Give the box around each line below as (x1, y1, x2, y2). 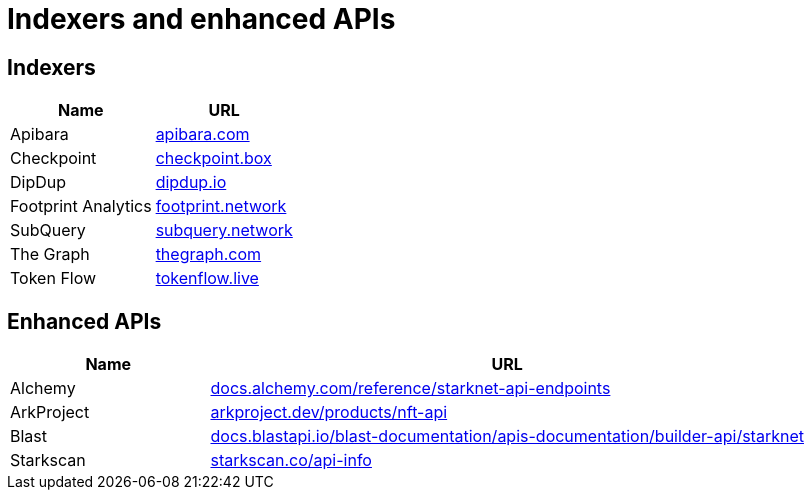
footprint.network (155, 196, 287, 217)
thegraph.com (155, 244, 262, 265)
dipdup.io (155, 172, 227, 193)
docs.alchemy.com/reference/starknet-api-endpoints (210, 378, 611, 399)
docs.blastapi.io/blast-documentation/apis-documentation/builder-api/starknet (210, 426, 804, 447)
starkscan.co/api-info (210, 450, 372, 471)
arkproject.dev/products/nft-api (210, 402, 448, 423)
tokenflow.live (155, 268, 259, 289)
